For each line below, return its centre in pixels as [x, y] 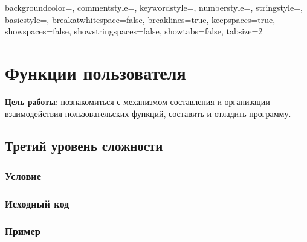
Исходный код [37, 203]
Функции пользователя [95, 72]
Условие [23, 175]
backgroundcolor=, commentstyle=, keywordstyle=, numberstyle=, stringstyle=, [154, 7]
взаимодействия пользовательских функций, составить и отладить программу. [148, 113]
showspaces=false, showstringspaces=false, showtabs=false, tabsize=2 [134, 31]
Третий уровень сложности [84, 146]
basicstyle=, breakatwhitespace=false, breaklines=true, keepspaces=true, [140, 19]
